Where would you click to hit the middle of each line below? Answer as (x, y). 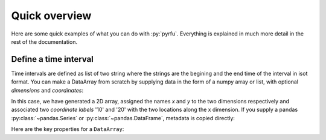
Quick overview (51, 16)
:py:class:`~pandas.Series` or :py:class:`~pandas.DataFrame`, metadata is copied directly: (123, 118)
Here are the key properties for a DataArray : (68, 129)
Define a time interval (52, 59)
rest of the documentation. (44, 41)
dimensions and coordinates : (47, 90)
